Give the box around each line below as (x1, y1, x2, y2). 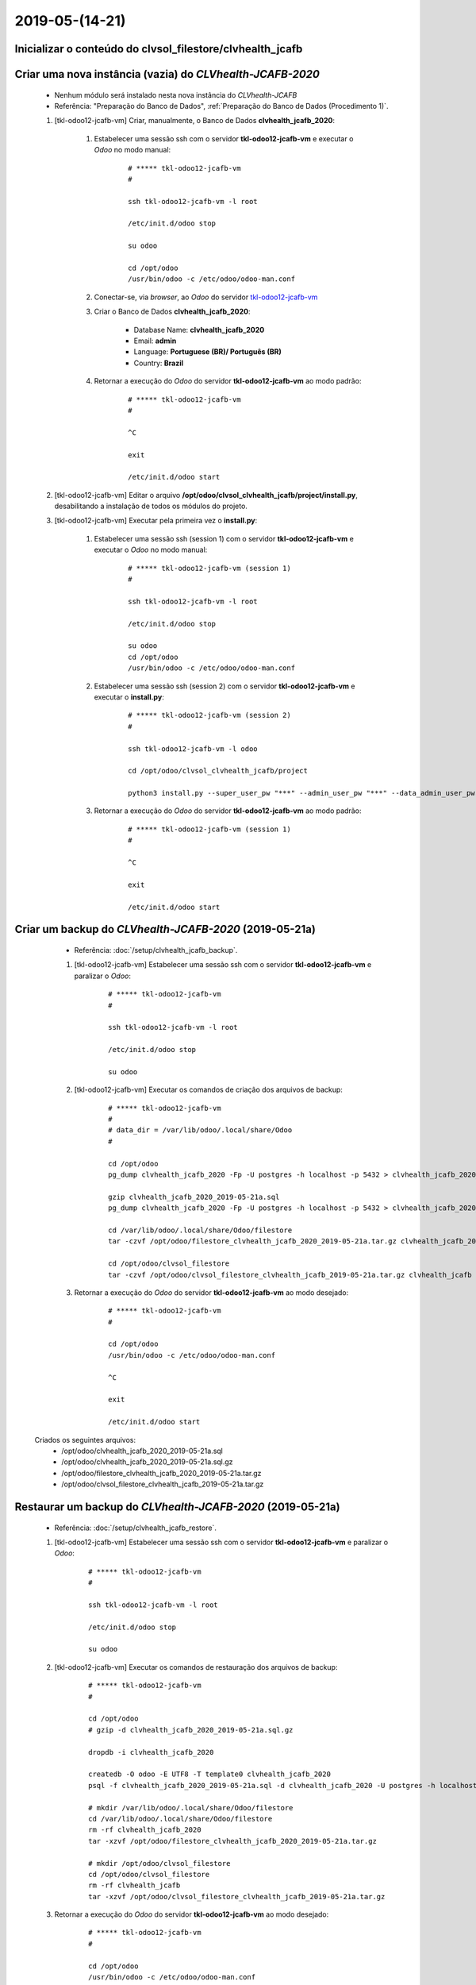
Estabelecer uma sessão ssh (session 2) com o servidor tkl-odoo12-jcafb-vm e (94, 681, 355, 691)
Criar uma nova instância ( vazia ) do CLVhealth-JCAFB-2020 (14, 67, 321, 81)
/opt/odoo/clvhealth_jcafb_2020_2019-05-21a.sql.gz (61, 1457, 233, 1467)
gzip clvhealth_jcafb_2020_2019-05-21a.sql (108, 1192, 280, 1201)
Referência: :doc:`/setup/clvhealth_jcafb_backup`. (74, 945, 238, 954)
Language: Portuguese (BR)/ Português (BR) (133, 347, 282, 357)
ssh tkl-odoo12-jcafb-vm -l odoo (128, 744, 258, 754)
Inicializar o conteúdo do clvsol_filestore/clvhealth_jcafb (14, 42, 303, 56)
